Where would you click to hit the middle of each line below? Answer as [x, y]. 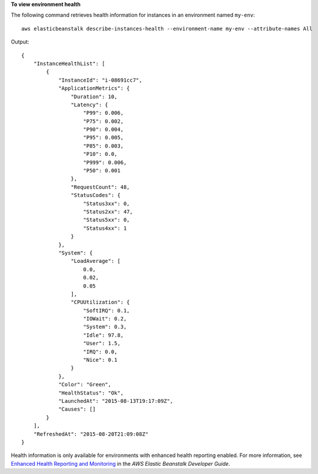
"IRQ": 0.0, [100, 352]
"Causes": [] [77, 409]
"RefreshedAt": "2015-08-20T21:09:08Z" [91, 434]
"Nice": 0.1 [100, 360]
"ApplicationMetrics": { [94, 89]
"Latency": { [90, 105]
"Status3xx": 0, [107, 203]
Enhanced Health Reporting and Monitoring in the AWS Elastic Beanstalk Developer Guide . [120, 463]
